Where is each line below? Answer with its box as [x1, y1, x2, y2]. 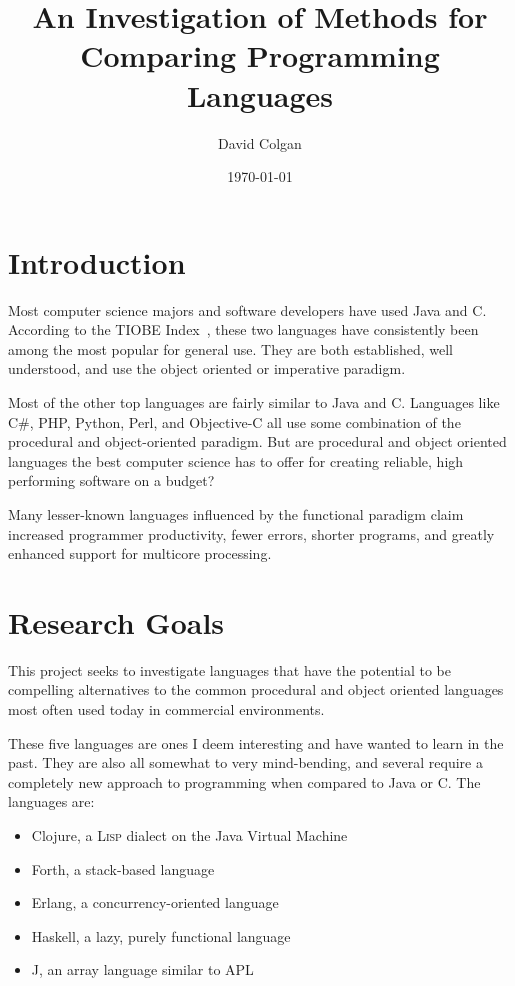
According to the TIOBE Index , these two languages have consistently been [8, 319, 479, 340]
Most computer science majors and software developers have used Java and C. [8, 299, 487, 320]
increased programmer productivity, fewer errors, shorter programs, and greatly [8, 523, 495, 544]
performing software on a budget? [8, 470, 215, 491]
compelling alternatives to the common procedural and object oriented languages [8, 679, 504, 700]
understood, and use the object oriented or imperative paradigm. [8, 358, 406, 379]
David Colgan [218, 132, 302, 153]
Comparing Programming [80, 35, 440, 76]
